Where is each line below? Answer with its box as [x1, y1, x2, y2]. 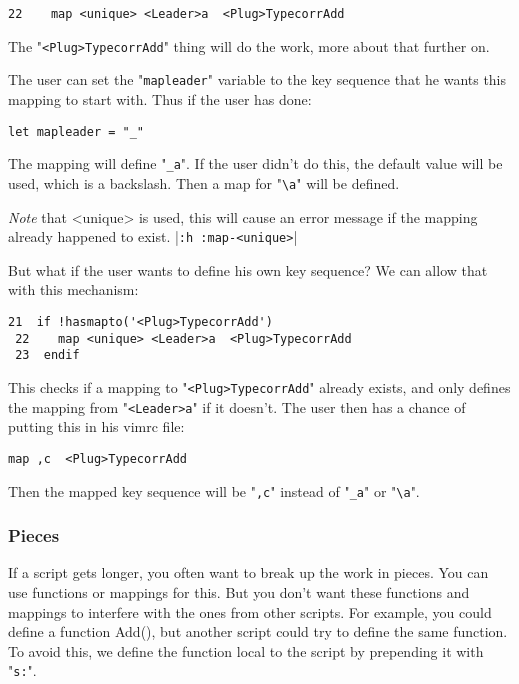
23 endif [15, 348, 80, 363]
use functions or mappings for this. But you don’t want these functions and [8, 581, 470, 602]
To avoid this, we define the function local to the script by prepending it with [8, 640, 484, 661]
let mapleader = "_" [8, 124, 145, 139]
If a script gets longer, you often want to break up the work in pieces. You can [8, 562, 489, 583]
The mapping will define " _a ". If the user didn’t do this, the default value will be [8, 153, 503, 174]
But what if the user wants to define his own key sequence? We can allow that [8, 259, 488, 280]
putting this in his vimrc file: [8, 416, 185, 437]
